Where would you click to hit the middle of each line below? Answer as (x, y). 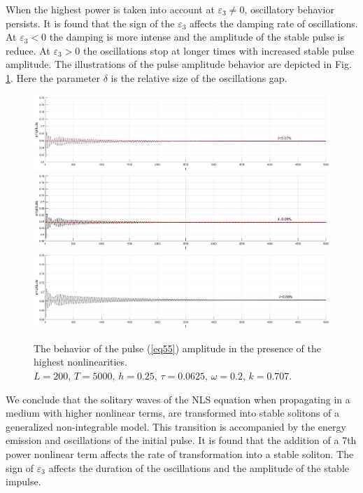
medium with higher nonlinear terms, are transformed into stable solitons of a (173, 413)
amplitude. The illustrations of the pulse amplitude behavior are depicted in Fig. (179, 64)
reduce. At (28, 50)
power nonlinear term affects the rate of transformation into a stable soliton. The (180, 453)
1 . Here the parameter (53, 77)
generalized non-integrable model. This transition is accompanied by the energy (176, 426)
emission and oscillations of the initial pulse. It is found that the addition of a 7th (181, 440)
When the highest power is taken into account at (110, 9)
